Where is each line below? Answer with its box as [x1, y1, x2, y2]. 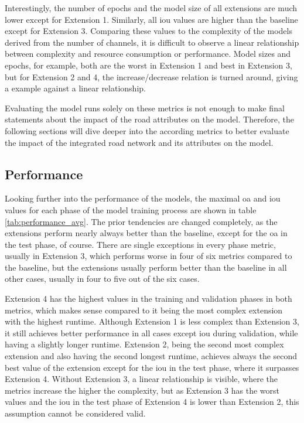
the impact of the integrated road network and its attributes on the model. [5, 136, 274, 148]
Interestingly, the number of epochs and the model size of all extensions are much [5, 2, 298, 13]
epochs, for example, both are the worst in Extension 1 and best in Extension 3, [5, 59, 292, 71]
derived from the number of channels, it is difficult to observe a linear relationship [5, 36, 299, 48]
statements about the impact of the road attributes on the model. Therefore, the [5, 113, 294, 125]
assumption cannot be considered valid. [5, 407, 146, 419]
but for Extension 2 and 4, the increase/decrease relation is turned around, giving [5, 70, 298, 83]
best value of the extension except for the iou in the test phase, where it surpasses [5, 361, 299, 373]
